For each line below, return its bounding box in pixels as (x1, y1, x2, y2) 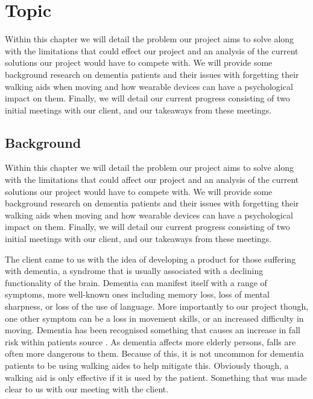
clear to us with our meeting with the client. (5, 383, 169, 395)
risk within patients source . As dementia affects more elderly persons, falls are (5, 335, 296, 348)
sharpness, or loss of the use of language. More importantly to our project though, (5, 300, 309, 313)
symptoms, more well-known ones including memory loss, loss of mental (5, 288, 270, 301)
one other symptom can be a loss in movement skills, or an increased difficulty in (5, 311, 304, 324)
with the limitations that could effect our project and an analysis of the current (5, 44, 299, 57)
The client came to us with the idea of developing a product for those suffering (5, 252, 296, 265)
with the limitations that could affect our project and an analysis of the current (5, 173, 299, 186)
